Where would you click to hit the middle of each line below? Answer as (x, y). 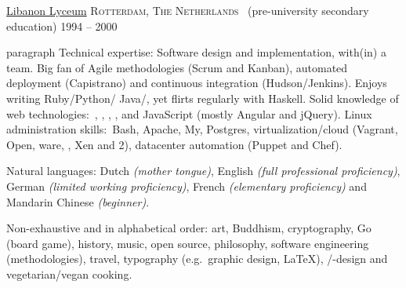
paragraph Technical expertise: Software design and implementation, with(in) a (196, 52)
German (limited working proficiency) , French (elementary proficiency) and (187, 186)
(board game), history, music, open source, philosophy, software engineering (188, 243)
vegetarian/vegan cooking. (69, 273)
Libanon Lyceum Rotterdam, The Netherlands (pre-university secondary (188, 10)
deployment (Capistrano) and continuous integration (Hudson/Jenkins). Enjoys (197, 83)
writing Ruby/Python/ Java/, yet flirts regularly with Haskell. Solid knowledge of (203, 98)
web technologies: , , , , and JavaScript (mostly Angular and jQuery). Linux (189, 113)
